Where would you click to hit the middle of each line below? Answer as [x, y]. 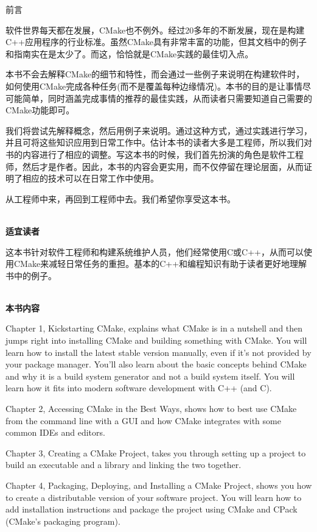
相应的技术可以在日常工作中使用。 [90, 178]
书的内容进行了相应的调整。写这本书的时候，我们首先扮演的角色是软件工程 [155, 154]
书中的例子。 [31, 275]
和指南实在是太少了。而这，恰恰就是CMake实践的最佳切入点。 [130, 53]
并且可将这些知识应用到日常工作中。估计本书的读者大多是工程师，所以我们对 [159, 142]
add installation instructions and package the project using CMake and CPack [152, 509]
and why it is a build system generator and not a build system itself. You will [150, 376]
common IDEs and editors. [55, 432]
